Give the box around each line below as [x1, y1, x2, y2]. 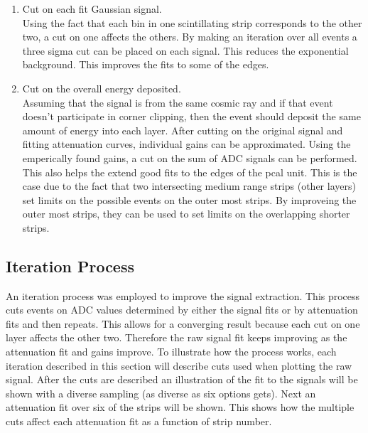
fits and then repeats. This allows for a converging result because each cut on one [6, 316, 360, 331]
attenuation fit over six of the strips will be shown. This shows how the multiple [6, 400, 355, 415]
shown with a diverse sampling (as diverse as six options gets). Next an [6, 385, 316, 400]
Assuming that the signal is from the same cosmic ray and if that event [22, 95, 333, 109]
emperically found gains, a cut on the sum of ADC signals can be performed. [22, 150, 357, 165]
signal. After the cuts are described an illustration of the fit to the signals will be [6, 372, 358, 387]
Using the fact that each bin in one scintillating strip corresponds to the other [22, 15, 362, 30]
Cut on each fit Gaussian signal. [22, 1, 162, 16]
